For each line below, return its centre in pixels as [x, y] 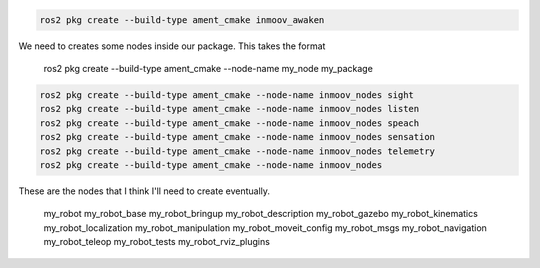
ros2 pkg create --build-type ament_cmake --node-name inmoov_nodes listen [229, 109]
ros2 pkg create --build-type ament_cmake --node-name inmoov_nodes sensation [237, 137]
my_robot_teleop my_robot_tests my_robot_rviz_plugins [156, 242]
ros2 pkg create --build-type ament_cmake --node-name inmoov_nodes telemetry [237, 151]
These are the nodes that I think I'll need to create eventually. [144, 191]
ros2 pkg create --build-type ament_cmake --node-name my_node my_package [208, 68]
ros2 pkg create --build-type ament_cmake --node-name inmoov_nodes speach [229, 123]
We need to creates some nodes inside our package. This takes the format [172, 46]
